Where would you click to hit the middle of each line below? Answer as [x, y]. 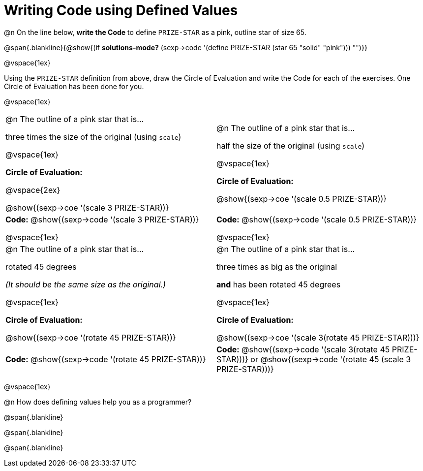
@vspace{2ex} [33, 190]
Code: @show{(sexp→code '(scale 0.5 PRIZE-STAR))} [317, 219]
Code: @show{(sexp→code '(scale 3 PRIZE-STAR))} [102, 219]
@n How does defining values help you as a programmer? [98, 402]
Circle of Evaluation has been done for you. [74, 86]
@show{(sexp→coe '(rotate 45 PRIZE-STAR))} [91, 337]
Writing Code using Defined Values [121, 10]
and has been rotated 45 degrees [279, 284]
